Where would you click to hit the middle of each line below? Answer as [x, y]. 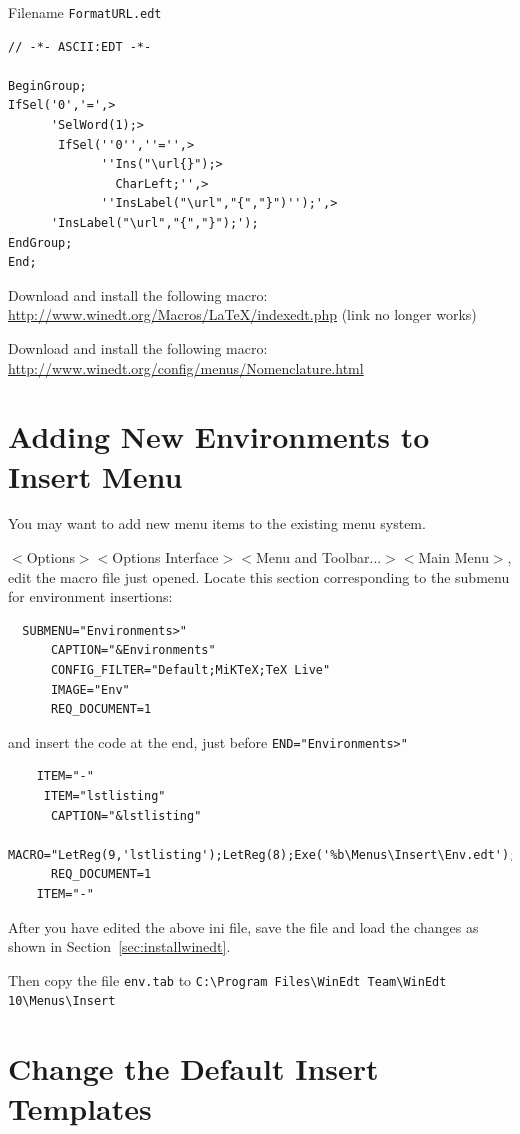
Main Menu [453, 557]
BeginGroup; [47, 85]
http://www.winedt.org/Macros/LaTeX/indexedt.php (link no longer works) [242, 314]
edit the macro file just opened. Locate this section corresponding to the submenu [259, 576]
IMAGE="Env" [90, 689]
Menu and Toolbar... [318, 557]
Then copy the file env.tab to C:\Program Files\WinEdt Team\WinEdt [227, 979]
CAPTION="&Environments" [133, 650]
